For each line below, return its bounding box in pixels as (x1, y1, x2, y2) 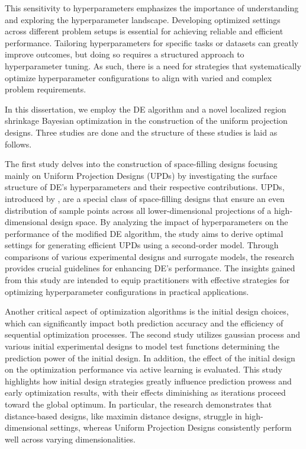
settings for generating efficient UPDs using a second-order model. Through (5, 239, 279, 251)
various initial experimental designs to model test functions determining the (5, 340, 280, 352)
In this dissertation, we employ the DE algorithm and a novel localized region (5, 102, 286, 115)
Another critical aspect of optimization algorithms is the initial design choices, (5, 305, 289, 317)
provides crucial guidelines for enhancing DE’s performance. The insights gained (5, 262, 295, 274)
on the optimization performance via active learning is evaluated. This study (5, 363, 282, 376)
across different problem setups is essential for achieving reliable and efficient (5, 25, 284, 37)
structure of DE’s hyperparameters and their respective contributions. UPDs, (5, 181, 285, 193)
